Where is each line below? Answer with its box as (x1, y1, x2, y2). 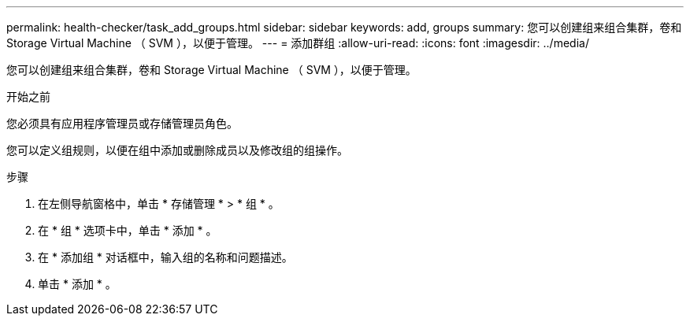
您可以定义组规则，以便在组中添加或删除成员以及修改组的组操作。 (6, 143, 348, 157)
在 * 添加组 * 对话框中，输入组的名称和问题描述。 (38, 250, 293, 264)
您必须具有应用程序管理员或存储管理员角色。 (6, 117, 238, 130)
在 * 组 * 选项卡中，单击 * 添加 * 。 (38, 224, 217, 237)
